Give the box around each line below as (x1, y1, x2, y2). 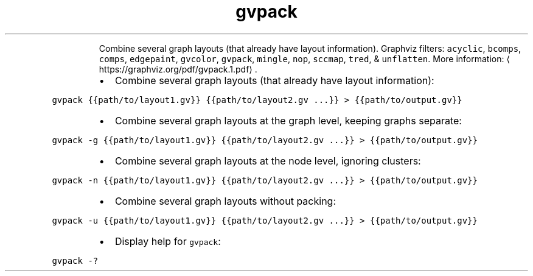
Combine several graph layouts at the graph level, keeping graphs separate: (114, 114, 462, 127)
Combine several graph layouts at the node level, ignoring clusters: (114, 154, 421, 167)
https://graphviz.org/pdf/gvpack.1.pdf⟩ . (99, 63, 257, 74)
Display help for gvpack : (114, 235, 221, 247)
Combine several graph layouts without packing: (114, 194, 336, 207)
